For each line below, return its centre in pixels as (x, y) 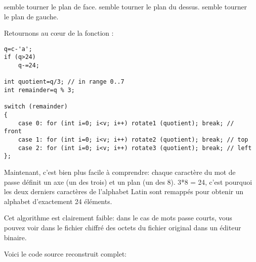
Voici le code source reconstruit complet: (65, 254)
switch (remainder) (36, 107)
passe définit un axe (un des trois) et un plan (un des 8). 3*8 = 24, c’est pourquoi (128, 182)
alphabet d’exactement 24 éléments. (58, 201)
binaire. (15, 237)
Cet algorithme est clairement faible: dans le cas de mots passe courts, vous (118, 218)
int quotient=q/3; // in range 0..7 (64, 82)
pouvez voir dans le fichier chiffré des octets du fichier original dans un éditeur (123, 227)
